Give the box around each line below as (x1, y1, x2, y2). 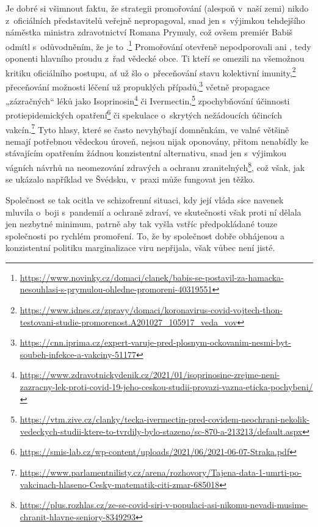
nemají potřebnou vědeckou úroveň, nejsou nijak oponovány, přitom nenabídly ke (5, 134, 309, 147)
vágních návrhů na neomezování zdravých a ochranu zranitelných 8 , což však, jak (5, 159, 305, 173)
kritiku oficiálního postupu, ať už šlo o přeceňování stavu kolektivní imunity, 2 (5, 64, 296, 79)
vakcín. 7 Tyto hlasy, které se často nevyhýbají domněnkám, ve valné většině (5, 121, 289, 136)
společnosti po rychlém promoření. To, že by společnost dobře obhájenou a (5, 229, 285, 242)
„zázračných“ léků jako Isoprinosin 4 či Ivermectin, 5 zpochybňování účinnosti (5, 93, 290, 107)
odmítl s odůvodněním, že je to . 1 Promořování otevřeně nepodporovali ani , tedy (5, 38, 311, 53)
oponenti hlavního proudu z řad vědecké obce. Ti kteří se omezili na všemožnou (5, 52, 305, 65)
